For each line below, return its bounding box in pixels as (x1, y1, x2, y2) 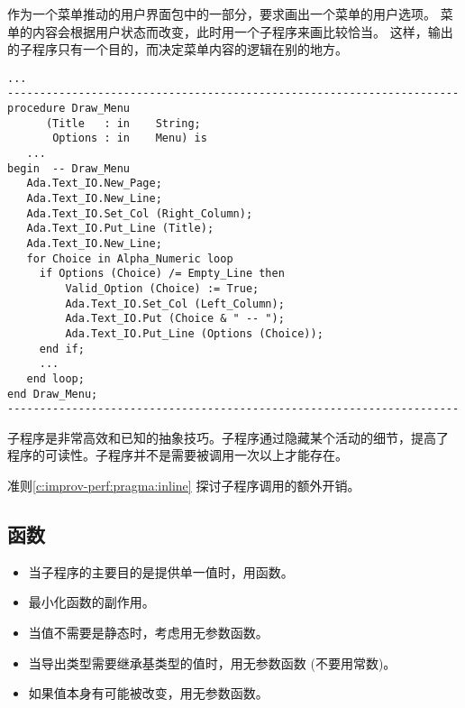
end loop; (26, 372, 85, 385)
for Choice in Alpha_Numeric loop (26, 252, 233, 265)
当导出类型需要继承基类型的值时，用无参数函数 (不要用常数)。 (28, 653, 397, 672)
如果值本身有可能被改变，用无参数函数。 (28, 684, 269, 703)
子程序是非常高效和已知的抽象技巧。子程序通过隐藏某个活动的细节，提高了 (7, 428, 449, 446)
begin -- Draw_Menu (7, 161, 131, 175)
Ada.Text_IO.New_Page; (26, 177, 162, 190)
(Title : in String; (45, 116, 201, 130)
